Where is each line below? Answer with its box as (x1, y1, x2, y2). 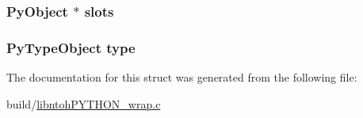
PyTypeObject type (6, 37, 136, 57)
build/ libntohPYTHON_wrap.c (6, 95, 161, 112)
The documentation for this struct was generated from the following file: (6, 69, 357, 86)
